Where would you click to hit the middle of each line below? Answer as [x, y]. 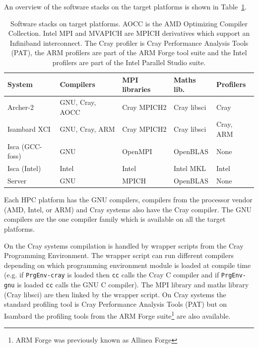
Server [17, 181]
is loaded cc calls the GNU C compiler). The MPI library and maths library [133, 285]
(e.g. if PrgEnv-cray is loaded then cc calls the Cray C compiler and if [112, 275]
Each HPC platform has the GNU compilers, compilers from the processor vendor [128, 200]
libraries [136, 89]
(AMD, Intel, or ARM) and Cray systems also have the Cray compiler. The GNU [128, 209]
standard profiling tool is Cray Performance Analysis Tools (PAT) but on [116, 304]
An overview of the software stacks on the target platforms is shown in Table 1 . [126, 6]
